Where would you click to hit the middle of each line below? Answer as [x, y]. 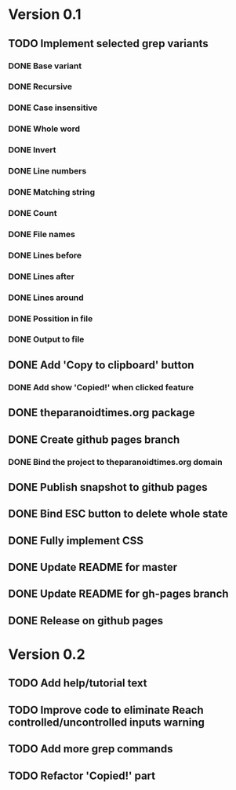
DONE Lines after [41, 276]
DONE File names [42, 234]
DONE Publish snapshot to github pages [108, 487]
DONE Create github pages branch [94, 439]
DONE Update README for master [93, 567]
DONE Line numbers [47, 171]
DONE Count [33, 213]
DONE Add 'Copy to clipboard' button [101, 365]
